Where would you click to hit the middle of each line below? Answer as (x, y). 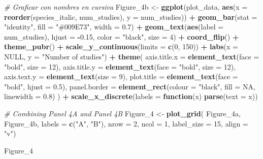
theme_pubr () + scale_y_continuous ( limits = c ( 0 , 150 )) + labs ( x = (121, 46)
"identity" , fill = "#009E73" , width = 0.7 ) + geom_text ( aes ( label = (114, 27)
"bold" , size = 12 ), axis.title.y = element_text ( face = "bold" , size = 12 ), (120, 66)
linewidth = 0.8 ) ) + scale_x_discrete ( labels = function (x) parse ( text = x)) (131, 96)
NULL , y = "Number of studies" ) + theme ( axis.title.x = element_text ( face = (132, 56)
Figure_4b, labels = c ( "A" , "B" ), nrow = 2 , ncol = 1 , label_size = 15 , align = (126, 123)
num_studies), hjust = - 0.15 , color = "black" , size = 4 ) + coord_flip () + (122, 36)
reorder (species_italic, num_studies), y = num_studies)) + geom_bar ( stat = (131, 17)
